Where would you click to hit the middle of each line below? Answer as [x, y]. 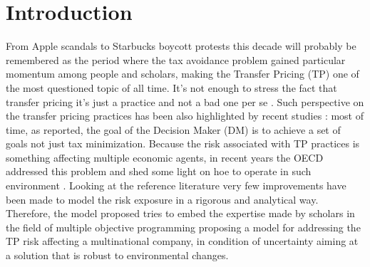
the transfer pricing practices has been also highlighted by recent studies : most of [185, 116]
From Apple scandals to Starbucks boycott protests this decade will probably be [181, 46]
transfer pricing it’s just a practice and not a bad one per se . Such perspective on [185, 101]
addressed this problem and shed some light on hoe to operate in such [159, 171]
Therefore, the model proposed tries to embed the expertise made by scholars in [180, 213]
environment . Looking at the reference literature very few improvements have [176, 185]
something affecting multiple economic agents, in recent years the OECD [165, 157]
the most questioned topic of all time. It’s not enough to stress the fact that [171, 87]
